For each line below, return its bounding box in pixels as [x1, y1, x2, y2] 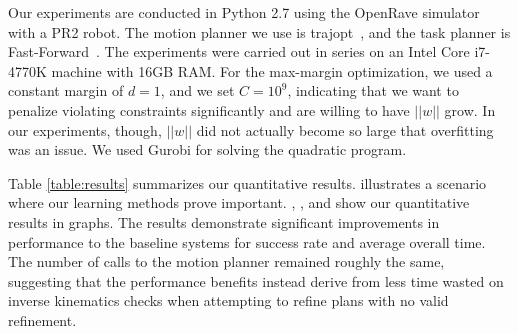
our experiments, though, [8, 119, 162, 140]
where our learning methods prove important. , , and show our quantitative [8, 192, 470, 213]
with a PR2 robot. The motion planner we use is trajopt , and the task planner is [8, 21, 511, 42]
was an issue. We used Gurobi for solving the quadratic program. [8, 139, 407, 160]
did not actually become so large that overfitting [196, 119, 494, 140]
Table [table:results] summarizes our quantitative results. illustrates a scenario [8, 172, 487, 193]
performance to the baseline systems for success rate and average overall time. [8, 231, 486, 252]
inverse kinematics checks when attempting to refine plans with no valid [8, 290, 449, 311]
